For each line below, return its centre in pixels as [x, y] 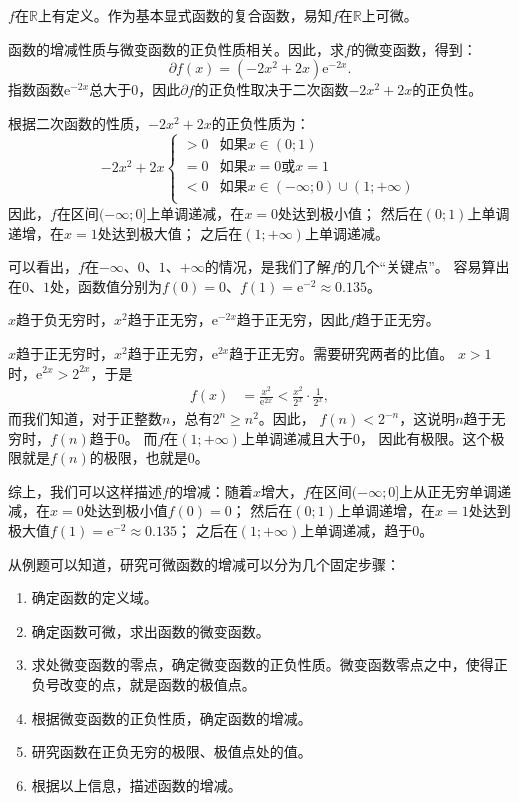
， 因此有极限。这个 [425, 437]
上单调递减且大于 [296, 437]
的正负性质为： [260, 122]
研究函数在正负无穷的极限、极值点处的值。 [171, 751]
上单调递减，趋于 [356, 530]
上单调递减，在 [195, 212]
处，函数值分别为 [106, 285]
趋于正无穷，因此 [292, 319]
